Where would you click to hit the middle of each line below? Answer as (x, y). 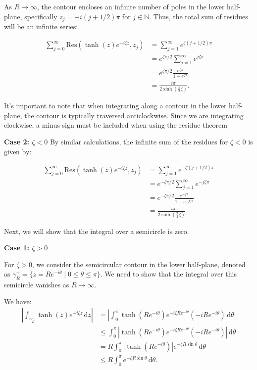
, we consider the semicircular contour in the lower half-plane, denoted (139, 264)
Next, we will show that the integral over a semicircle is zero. (97, 231)
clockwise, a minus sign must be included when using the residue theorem (116, 125)
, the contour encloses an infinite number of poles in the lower (131, 6)
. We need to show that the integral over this (168, 274)
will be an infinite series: (41, 26)
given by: (18, 151)
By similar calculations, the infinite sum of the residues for (139, 141)
